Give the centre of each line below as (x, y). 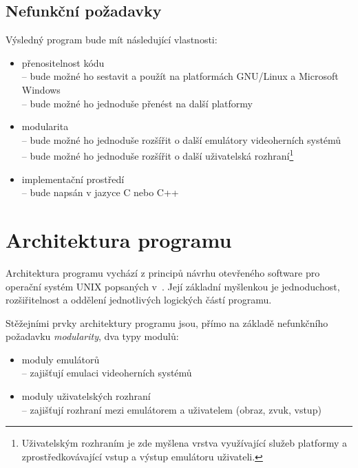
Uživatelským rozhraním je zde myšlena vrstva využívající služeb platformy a (184, 443)
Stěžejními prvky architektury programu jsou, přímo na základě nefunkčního (167, 322)
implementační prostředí (73, 179)
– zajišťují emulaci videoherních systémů (107, 373)
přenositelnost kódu (63, 62)
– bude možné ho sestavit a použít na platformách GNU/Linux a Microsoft (180, 76)
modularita (45, 126)
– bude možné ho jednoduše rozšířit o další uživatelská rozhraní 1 (158, 155)
